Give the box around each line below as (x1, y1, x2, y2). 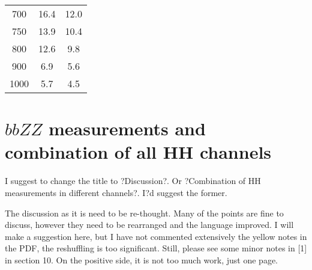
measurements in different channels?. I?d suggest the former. (5, 186, 227, 198)
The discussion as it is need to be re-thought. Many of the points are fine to (5, 206, 284, 219)
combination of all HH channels (5, 140, 272, 164)
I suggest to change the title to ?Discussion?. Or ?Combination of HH (5, 174, 261, 187)
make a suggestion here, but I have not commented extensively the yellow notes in (5, 230, 307, 242)
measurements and (49, 116, 206, 141)
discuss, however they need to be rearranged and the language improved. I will (5, 218, 294, 231)
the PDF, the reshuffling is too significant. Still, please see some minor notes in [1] (5, 242, 307, 254)
